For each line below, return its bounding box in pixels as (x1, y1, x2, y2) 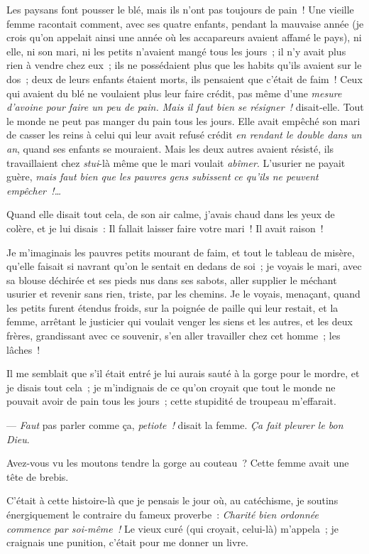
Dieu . (6, 431, 30, 446)
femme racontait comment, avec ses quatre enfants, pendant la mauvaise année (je (6, 16, 364, 31)
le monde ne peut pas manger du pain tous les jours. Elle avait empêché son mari (6, 113, 360, 128)
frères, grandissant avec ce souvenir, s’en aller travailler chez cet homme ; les (6, 328, 341, 343)
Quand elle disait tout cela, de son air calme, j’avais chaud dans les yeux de (6, 207, 335, 222)
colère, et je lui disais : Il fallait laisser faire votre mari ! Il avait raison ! (6, 220, 324, 235)
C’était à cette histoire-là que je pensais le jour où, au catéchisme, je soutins (6, 493, 338, 508)
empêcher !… (6, 183, 62, 197)
